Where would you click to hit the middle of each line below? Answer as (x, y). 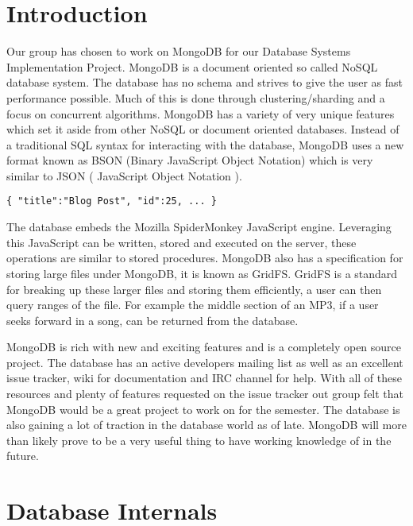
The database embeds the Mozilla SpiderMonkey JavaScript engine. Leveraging (199, 227)
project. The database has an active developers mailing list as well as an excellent (205, 362)
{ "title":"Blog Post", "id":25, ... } (112, 201)
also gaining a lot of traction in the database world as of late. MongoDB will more (206, 425)
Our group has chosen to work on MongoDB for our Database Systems (179, 51)
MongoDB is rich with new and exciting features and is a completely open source (204, 347)
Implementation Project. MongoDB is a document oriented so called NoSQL (192, 66)
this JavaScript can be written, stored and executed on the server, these (181, 242)
